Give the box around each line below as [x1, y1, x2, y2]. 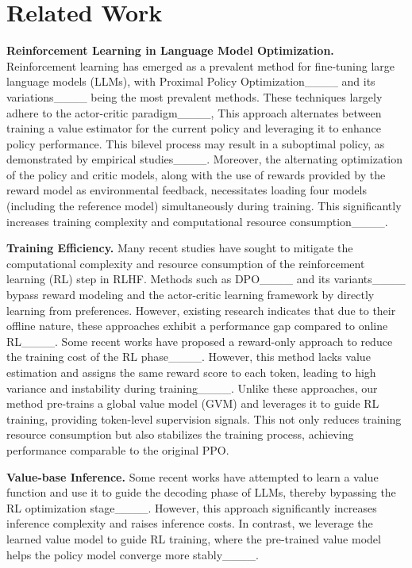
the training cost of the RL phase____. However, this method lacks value [6, 348, 371, 365]
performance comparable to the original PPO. [6, 441, 229, 458]
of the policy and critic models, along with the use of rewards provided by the [6, 166, 386, 182]
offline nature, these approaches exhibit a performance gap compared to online [6, 317, 388, 334]
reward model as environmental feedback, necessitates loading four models [6, 182, 367, 198]
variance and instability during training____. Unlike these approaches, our [6, 379, 378, 396]
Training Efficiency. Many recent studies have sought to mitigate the [6, 240, 353, 256]
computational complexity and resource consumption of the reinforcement [6, 255, 365, 271]
